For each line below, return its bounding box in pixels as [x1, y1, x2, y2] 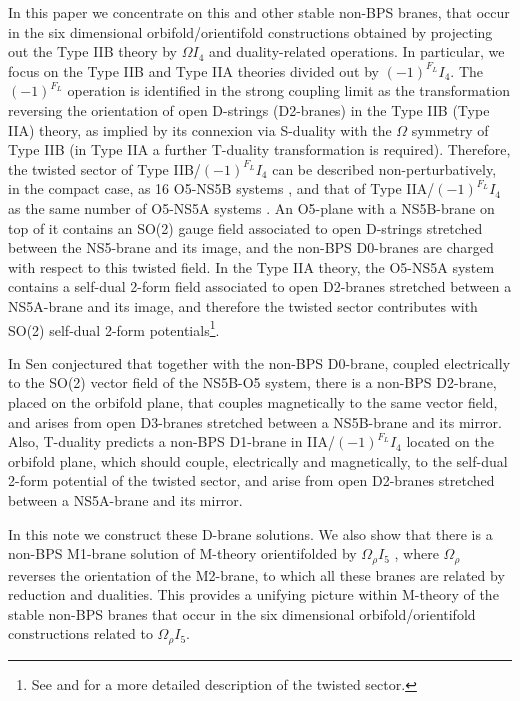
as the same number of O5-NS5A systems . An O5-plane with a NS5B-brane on [8, 197, 495, 218]
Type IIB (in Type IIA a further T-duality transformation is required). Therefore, [8, 139, 511, 160]
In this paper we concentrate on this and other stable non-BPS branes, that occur [8, 2, 510, 22]
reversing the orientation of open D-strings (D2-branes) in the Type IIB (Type [8, 99, 490, 120]
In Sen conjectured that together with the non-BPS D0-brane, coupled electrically [8, 352, 511, 373]
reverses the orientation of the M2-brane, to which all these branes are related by [8, 564, 505, 585]
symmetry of [411, 119, 489, 140]
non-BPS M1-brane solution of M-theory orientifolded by [8, 543, 357, 564]
